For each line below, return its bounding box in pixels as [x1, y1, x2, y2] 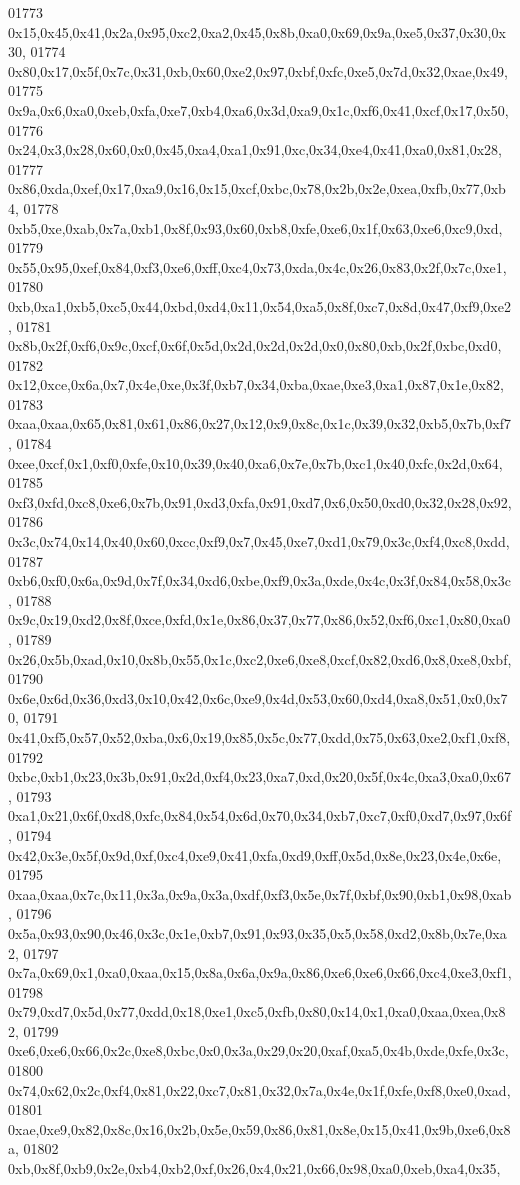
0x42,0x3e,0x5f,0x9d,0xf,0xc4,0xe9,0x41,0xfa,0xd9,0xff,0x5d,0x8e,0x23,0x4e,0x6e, [8, 844, 502, 865]
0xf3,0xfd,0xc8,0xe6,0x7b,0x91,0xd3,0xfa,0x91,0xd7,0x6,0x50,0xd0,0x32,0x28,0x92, [8, 491, 512, 512]
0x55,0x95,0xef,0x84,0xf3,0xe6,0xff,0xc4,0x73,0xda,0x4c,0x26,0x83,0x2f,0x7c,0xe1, [8, 256, 507, 277]
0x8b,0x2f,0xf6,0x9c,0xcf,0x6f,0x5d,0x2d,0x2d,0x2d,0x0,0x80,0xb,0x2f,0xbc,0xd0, [8, 335, 502, 356]
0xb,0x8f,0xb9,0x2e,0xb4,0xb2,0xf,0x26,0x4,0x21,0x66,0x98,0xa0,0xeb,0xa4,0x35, [8, 1158, 501, 1179]
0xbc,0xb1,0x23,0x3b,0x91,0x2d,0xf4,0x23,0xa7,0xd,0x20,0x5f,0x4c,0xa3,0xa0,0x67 [8, 766, 511, 787]
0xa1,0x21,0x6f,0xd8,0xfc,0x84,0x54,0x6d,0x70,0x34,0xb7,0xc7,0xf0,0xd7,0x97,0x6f [8, 805, 512, 826]
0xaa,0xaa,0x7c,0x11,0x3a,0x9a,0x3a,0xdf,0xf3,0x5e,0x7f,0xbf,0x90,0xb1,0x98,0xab [8, 883, 512, 904]
